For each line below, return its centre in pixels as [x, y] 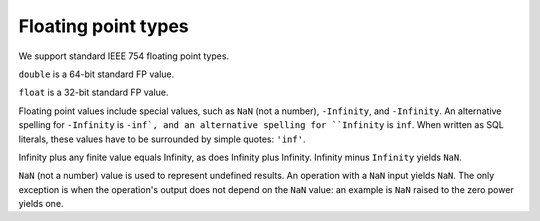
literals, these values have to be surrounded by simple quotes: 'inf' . [162, 139]
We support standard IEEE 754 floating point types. [124, 56]
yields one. [41, 204]
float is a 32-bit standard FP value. [93, 92]
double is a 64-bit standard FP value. [96, 74]
